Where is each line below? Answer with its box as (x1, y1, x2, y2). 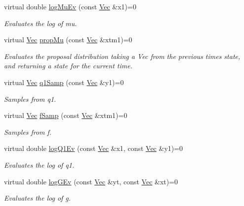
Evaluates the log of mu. (4, 18, 77, 28)
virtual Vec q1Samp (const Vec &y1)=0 (4, 77, 124, 87)
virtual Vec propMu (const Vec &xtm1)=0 (4, 34, 132, 45)
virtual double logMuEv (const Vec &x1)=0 (4, 1, 136, 11)
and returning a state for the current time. (4, 60, 132, 71)
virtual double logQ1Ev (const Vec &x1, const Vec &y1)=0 (4, 143, 183, 153)
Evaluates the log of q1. (4, 159, 75, 170)
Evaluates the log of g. (4, 193, 71, 203)
